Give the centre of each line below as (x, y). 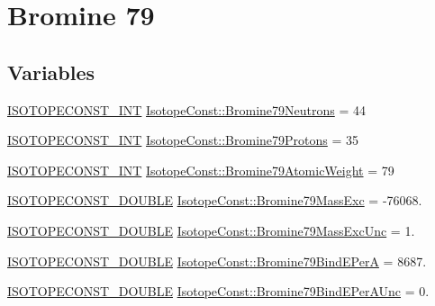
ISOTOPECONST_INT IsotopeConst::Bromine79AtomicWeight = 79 (201, 170)
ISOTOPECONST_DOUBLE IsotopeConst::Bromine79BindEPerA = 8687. (217, 261)
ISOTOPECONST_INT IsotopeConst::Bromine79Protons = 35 (183, 140)
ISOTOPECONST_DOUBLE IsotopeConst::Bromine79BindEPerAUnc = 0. (218, 291)
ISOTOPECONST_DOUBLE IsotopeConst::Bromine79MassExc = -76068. (215, 200)
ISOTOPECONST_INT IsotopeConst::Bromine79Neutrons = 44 (186, 109)
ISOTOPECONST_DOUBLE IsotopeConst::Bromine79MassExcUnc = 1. (211, 230)
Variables (51, 72)
